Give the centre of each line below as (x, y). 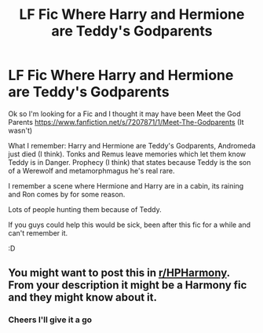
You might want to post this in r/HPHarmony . (119, 273)
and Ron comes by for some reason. (67, 194)
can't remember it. (38, 232)
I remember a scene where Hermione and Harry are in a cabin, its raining (126, 185)
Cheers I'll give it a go (50, 320)
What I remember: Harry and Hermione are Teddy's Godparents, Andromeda (132, 145)
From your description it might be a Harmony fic (128, 285)
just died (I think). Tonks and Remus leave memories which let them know (127, 154)
